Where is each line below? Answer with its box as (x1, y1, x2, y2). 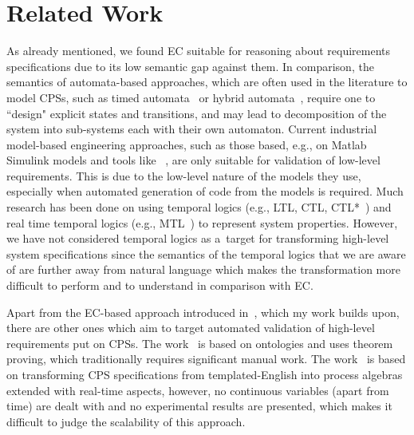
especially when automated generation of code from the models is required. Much (6, 183, 404, 200)
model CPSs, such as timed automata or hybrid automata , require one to (6, 89, 376, 105)
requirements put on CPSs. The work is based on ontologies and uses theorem (6, 334, 393, 351)
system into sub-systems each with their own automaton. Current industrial (6, 121, 377, 137)
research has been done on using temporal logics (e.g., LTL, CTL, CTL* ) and (6, 199, 392, 216)
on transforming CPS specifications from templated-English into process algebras (6, 366, 403, 382)
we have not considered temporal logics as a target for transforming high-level (6, 230, 389, 247)
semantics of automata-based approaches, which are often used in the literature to (6, 73, 408, 90)
